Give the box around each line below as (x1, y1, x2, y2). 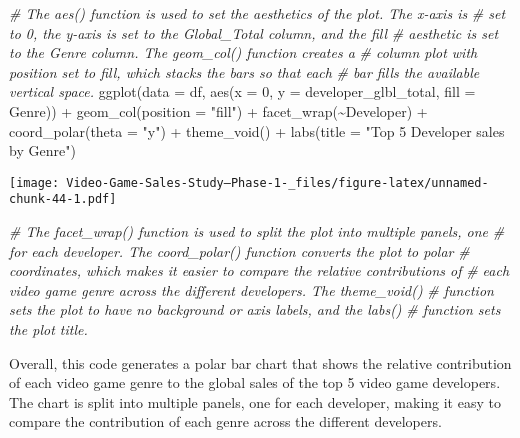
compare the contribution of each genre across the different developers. (9, 411, 442, 432)
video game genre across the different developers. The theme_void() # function (9, 279, 494, 300)
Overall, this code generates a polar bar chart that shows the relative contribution (9, 352, 512, 373)
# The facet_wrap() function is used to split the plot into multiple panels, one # (9, 221, 505, 242)
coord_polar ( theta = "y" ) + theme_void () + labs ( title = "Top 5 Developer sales (9, 120, 505, 141)
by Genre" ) (9, 140, 76, 161)
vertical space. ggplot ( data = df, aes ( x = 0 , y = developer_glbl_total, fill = (9, 81, 476, 102)
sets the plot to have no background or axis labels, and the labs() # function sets (9, 299, 501, 320)
